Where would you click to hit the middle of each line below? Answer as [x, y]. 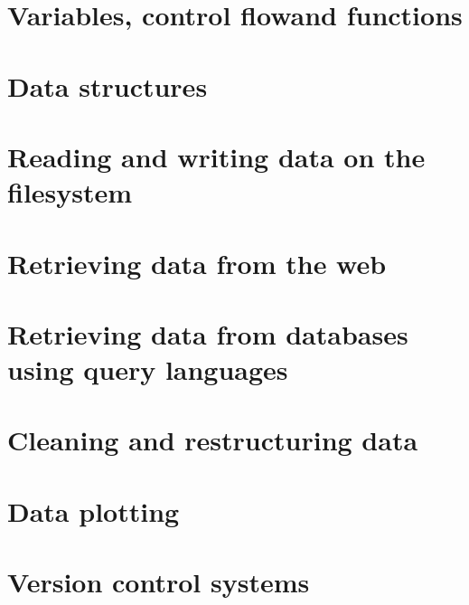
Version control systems [159, 582]
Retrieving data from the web [197, 263]
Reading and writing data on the [216, 156]
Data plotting [94, 510]
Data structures [108, 85]
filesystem [70, 192]
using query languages [148, 369]
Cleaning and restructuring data [213, 440]
